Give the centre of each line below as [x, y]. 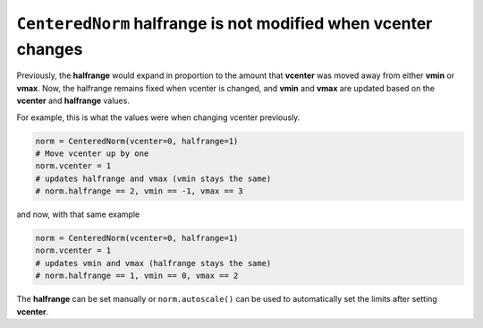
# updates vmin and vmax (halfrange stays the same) [153, 263]
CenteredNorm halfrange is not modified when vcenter [225, 23]
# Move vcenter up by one [92, 153]
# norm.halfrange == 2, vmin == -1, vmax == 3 [139, 191]
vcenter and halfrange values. [73, 101]
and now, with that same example [78, 214]
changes [50, 49]
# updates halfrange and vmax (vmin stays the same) [153, 178]
